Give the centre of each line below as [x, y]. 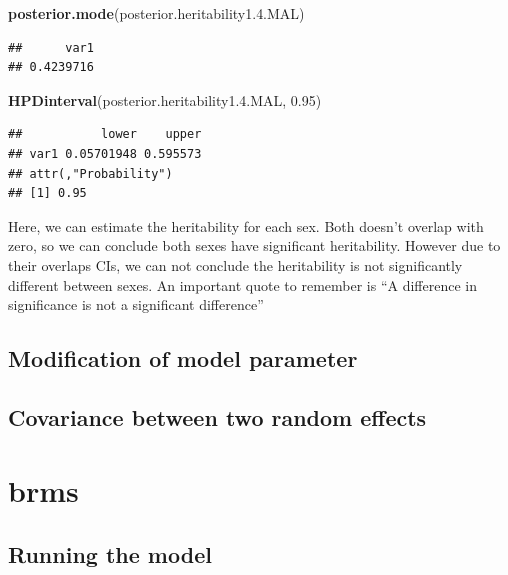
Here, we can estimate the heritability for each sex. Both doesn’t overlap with [246, 225]
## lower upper [105, 134]
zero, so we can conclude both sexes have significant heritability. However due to [254, 245]
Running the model [110, 554]
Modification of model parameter [183, 358]
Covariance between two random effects [217, 416]
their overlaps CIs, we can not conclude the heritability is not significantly [235, 264]
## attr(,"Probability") [90, 173]
